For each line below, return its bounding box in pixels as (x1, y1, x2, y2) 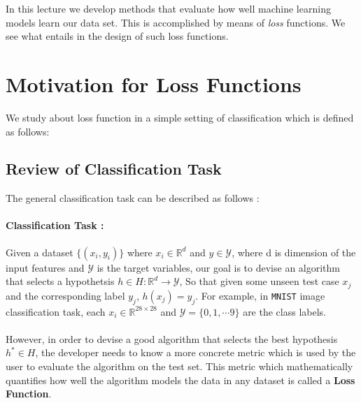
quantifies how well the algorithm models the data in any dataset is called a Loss (6, 372, 355, 387)
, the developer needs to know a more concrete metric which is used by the (35, 345, 356, 360)
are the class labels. (243, 304, 326, 318)
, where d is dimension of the (232, 244, 356, 259)
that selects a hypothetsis (6, 274, 115, 288)
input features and (6, 260, 85, 274)
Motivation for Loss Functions (6, 69, 302, 98)
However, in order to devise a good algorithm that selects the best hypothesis (6, 331, 338, 346)
